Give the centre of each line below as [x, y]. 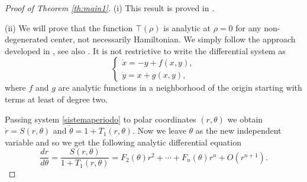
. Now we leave [159, 130]
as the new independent [238, 130]
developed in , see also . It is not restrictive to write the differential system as [145, 50]
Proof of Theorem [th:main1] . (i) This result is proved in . [110, 8]
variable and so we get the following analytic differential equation [123, 142]
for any [248, 27]
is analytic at [187, 27]
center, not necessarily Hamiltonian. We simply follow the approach [173, 39]
